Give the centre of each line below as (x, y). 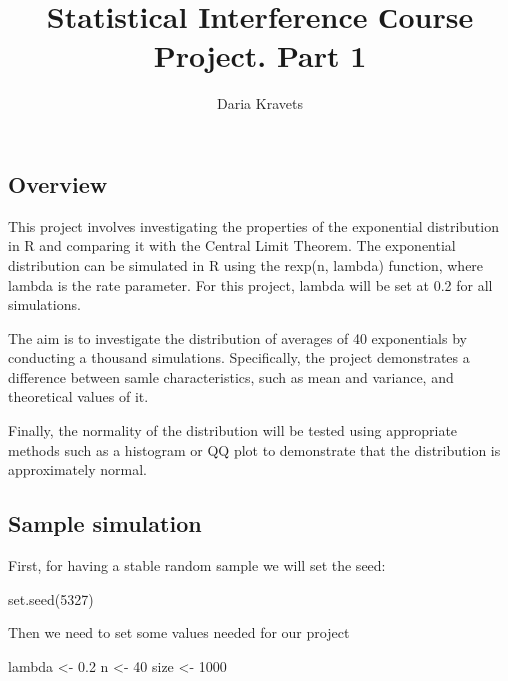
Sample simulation (105, 523)
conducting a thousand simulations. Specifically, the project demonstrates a (239, 357)
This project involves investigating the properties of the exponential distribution (253, 225)
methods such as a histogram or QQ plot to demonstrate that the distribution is (254, 449)
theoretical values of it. (78, 396)
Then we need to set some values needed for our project (179, 632)
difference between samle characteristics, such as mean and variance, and (231, 376)
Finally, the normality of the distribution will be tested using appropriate (233, 430)
